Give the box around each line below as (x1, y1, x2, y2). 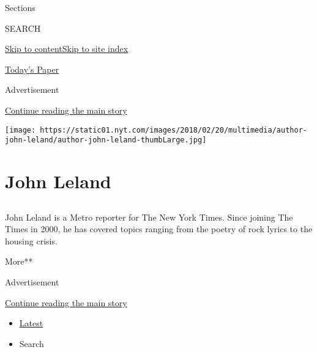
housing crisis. (5, 234, 58, 247)
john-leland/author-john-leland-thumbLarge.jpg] (5, 136, 207, 145)
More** (5, 255, 33, 268)
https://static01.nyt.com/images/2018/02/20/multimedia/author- (40, 125, 307, 134)
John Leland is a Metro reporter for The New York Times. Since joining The (5, 210, 293, 223)
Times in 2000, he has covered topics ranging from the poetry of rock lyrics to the (5, 222, 313, 235)
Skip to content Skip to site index (5, 42, 129, 55)
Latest (19, 317, 43, 329)
